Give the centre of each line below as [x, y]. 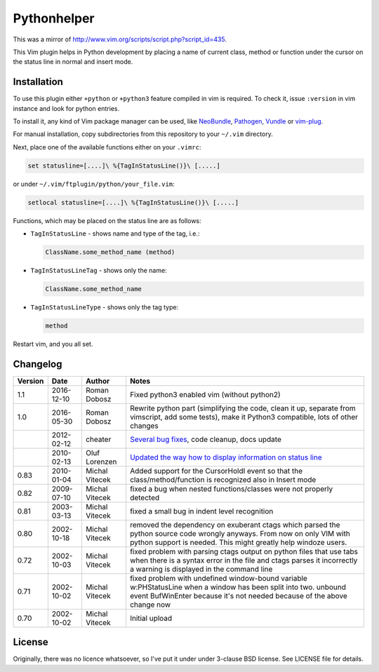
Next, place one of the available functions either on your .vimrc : [107, 147]
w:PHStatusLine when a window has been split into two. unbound [238, 587]
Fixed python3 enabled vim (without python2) [205, 394]
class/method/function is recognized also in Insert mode [223, 479]
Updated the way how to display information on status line [226, 457]
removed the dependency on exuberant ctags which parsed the [235, 525]
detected [145, 497]
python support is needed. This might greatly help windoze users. [239, 542]
